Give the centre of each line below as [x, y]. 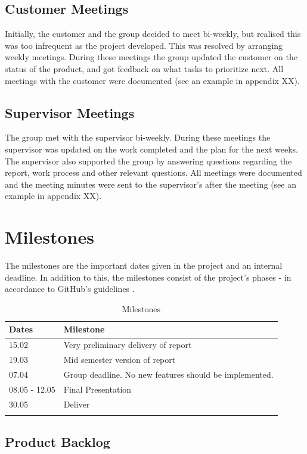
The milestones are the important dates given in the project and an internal [144, 265]
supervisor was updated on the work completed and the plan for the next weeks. [152, 149]
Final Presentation [97, 389]
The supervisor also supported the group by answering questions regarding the [148, 161]
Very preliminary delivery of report [128, 345]
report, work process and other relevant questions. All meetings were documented [153, 172]
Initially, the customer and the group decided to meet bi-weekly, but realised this [153, 34]
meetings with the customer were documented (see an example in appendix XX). [152, 80]
